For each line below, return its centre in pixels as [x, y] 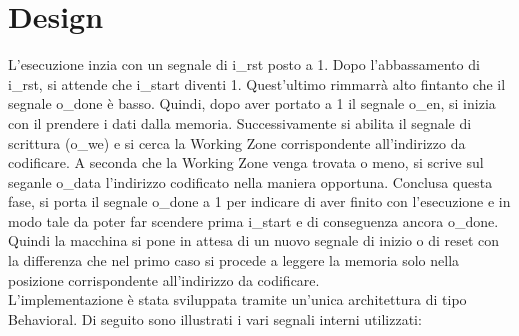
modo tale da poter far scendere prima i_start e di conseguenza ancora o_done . [253, 220]
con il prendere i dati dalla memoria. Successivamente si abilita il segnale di [240, 122]
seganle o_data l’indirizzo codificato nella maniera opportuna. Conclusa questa [250, 181]
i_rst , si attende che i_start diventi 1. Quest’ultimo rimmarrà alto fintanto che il [257, 83]
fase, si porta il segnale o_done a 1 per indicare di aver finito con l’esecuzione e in [259, 201]
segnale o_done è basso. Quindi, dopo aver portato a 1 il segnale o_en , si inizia [252, 103]
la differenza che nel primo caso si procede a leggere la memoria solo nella [234, 260]
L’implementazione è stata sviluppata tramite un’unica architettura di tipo [237, 299]
